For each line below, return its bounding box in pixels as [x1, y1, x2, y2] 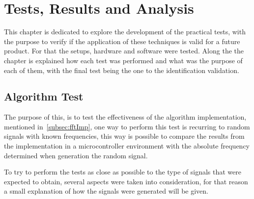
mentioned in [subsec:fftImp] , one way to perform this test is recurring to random [4, 121, 250, 131]
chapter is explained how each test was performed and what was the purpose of [4, 55, 243, 65]
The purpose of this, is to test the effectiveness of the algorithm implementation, [4, 112, 247, 122]
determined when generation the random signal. [4, 150, 148, 160]
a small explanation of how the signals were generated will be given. [4, 186, 209, 196]
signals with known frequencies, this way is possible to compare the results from [4, 131, 245, 141]
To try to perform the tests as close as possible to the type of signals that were [4, 167, 241, 177]
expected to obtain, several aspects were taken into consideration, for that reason [4, 176, 248, 186]
